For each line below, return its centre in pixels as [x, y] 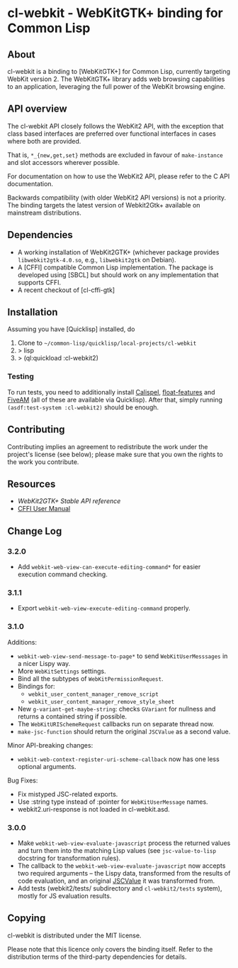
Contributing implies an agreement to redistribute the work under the [108, 446]
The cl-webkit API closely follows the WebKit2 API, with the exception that [116, 126]
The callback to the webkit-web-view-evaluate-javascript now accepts [121, 866]
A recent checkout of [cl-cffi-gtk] [66, 290]
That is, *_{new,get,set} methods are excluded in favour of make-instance [115, 155]
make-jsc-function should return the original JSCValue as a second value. [124, 731]
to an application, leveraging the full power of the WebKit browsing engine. [117, 86]
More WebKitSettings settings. [62, 671]
